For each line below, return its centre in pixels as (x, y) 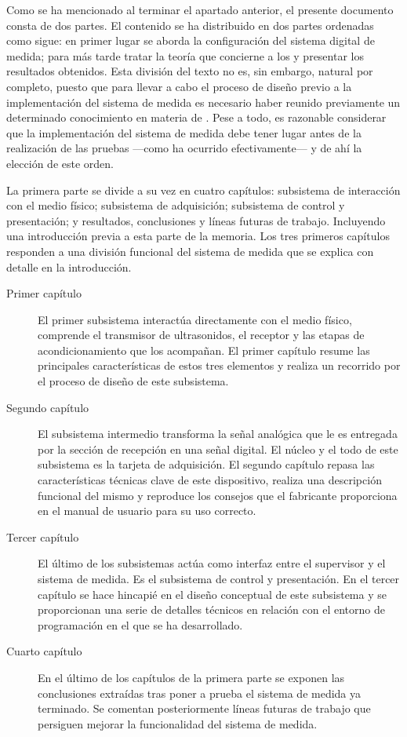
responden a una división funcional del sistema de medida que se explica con (190, 251)
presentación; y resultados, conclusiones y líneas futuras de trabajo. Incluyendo (196, 220)
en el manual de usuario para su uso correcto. (147, 511)
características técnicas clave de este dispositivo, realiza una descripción (210, 480)
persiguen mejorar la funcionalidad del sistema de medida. (178, 723)
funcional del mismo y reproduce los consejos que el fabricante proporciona (218, 495)
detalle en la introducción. (69, 266)
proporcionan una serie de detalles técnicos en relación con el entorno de (211, 609)
